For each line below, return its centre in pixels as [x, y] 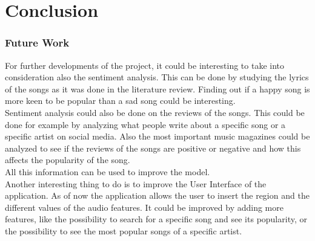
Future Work [37, 43]
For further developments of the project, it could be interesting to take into [145, 65]
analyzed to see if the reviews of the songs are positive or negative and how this [153, 148]
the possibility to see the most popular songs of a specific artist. [124, 230]
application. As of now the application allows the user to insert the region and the [157, 195]
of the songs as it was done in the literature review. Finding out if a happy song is [157, 88]
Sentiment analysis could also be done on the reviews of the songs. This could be [155, 112]
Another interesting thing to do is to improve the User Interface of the [136, 183]
